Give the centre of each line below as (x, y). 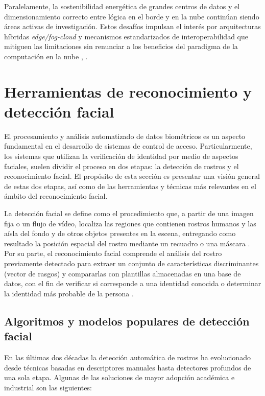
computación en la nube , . (46, 56)
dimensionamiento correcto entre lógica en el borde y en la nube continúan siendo (132, 16)
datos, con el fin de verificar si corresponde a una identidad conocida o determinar (133, 283)
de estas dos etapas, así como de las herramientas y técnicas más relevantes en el (130, 186)
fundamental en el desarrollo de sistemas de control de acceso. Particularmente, (128, 146)
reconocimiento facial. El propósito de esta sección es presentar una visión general (132, 176)
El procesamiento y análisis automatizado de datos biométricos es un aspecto (125, 136)
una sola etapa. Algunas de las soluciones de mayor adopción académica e (119, 377)
